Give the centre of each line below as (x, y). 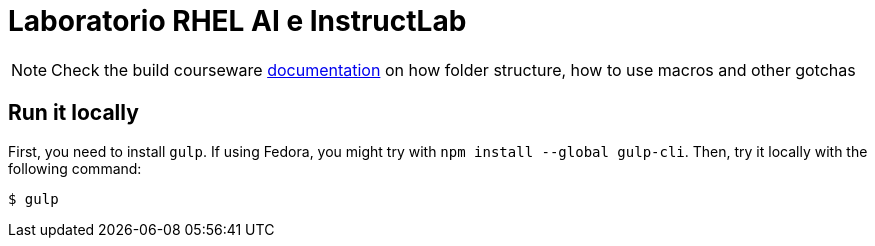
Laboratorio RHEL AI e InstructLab (237, 21)
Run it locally (73, 113)
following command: (75, 168)
